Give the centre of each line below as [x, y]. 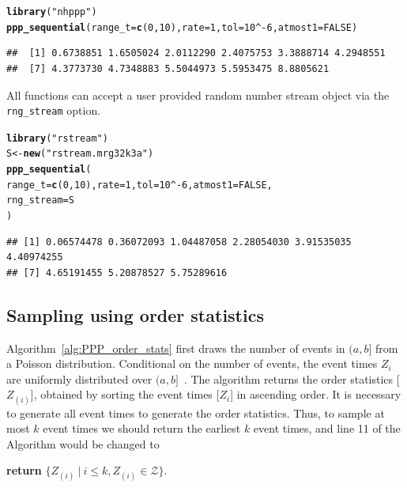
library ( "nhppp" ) [52, 12]
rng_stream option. [54, 110]
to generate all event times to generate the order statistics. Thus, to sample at [196, 412]
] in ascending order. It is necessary [316, 394]
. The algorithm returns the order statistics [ [292, 378]
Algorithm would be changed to [83, 443]
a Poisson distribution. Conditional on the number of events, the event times [192, 363]
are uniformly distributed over [79, 378]
